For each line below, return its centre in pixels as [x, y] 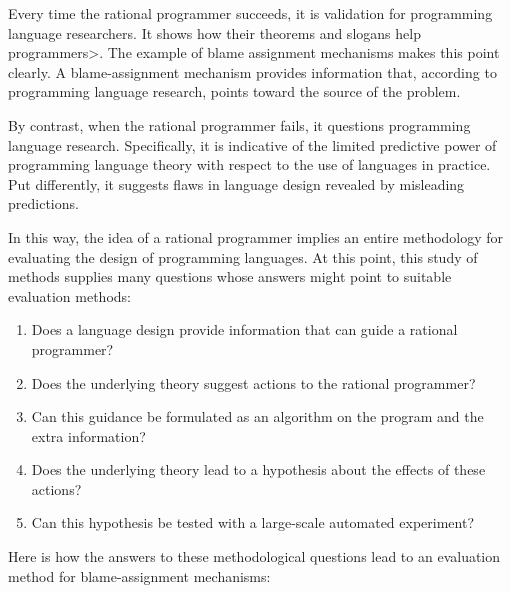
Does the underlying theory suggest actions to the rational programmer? [253, 382]
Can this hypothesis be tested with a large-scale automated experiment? [252, 522]
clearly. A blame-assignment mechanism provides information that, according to [252, 71]
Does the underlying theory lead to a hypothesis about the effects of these [258, 469]
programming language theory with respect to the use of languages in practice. [249, 164]
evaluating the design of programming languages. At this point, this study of [243, 256]
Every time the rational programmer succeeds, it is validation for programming [250, 13]
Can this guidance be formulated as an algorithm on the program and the [257, 416]
